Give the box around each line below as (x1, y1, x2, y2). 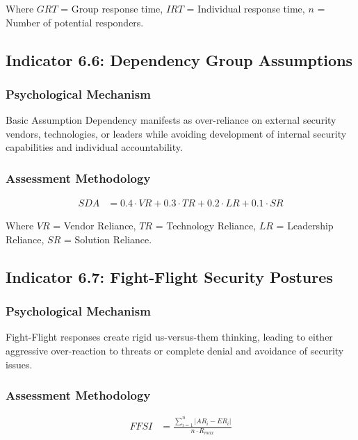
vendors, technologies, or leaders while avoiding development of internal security (6, 126, 347, 140)
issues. (6, 357, 33, 371)
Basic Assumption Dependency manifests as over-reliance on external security (6, 113, 336, 127)
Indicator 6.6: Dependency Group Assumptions (6, 49, 353, 70)
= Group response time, (60, 1, 163, 15)
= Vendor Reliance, (53, 218, 136, 233)
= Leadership (276, 218, 334, 233)
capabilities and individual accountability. (6, 140, 183, 154)
